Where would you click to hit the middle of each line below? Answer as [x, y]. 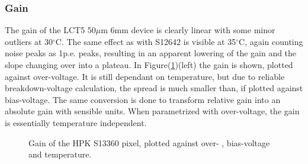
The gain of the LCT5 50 [50, 30]
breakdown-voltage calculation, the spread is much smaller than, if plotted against [154, 88]
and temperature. [60, 154]
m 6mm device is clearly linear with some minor [188, 30]
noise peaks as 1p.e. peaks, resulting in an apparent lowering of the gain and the [151, 53]
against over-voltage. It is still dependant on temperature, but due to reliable [145, 76]
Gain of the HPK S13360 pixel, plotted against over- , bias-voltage [149, 142]
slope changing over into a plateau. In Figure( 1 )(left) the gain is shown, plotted [149, 65]
